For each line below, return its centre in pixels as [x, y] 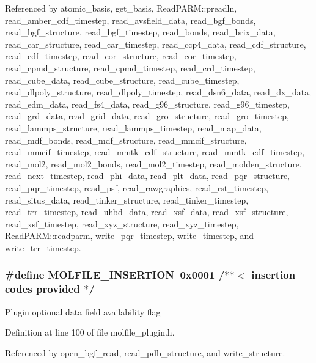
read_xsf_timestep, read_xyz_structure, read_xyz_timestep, [122, 223]
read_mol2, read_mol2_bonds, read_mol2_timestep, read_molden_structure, [153, 163]
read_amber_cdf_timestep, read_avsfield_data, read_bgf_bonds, [130, 20]
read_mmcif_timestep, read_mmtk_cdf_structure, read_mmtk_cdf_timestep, [155, 152]
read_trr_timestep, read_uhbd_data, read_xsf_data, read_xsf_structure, [147, 212]
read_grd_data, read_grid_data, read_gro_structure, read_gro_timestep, [147, 116]
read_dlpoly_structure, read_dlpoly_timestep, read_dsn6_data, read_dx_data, [158, 92]
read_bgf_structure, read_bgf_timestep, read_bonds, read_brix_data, [140, 32]
